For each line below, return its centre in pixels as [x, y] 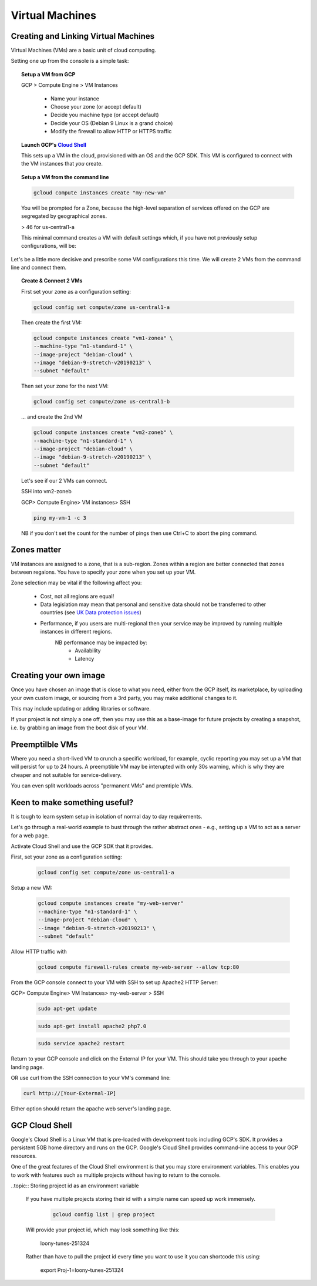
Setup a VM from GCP [48, 74]
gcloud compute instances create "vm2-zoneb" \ [103, 432]
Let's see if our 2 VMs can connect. [65, 480]
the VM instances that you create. [62, 164]
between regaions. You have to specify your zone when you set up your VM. [103, 572]
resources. [24, 1156]
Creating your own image [58, 676]
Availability [88, 651]
